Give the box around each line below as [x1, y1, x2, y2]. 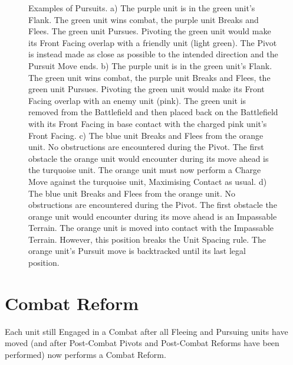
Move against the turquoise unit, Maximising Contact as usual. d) [28, 175, 267, 187]
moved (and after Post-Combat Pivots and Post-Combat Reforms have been [5, 337, 279, 349]
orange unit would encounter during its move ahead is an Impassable [28, 210, 277, 222]
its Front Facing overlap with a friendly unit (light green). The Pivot [28, 36, 277, 48]
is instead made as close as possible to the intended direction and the [28, 48, 278, 60]
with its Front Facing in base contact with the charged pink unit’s [28, 117, 267, 129]
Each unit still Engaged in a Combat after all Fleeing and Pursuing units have [5, 325, 288, 337]
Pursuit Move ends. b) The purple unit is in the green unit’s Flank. [28, 59, 272, 71]
